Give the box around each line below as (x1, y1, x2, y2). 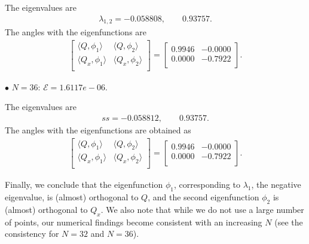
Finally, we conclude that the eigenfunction (5, 178, 163, 191)
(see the (274, 215, 303, 228)
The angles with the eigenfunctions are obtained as (5, 123, 191, 136)
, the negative (251, 178, 301, 191)
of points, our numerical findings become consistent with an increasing (5, 215, 262, 228)
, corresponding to (174, 178, 241, 191)
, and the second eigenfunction (148, 191, 259, 203)
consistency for (5, 227, 59, 240)
